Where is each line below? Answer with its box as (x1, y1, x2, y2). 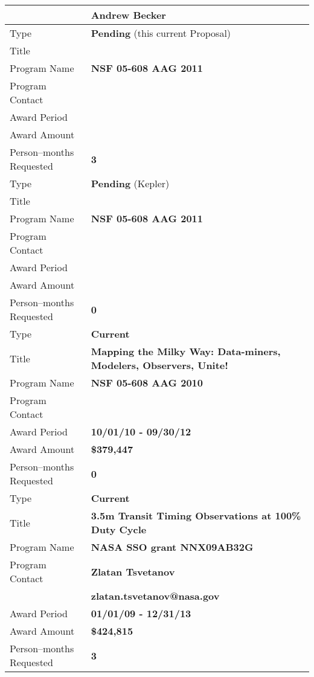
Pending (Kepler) (91, 176, 170, 190)
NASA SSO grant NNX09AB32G (91, 540, 254, 554)
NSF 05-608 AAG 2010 (91, 376, 203, 390)
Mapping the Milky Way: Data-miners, (91, 344, 281, 358)
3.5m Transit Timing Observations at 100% (91, 509, 301, 522)
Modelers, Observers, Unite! (91, 358, 228, 372)
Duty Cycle (91, 522, 147, 536)
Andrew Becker (91, 8, 166, 22)
